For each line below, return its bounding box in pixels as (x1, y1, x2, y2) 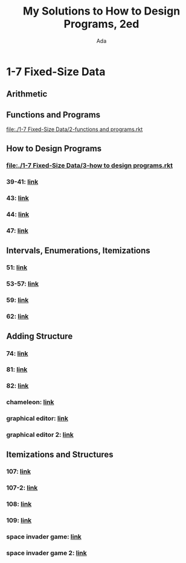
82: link (6, 382, 29, 390)
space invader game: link (6, 533, 82, 541)
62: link (6, 312, 29, 321)
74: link (6, 349, 28, 357)
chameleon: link (6, 398, 54, 406)
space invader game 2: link (6, 549, 88, 558)
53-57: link (6, 280, 39, 288)
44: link (6, 211, 30, 219)
